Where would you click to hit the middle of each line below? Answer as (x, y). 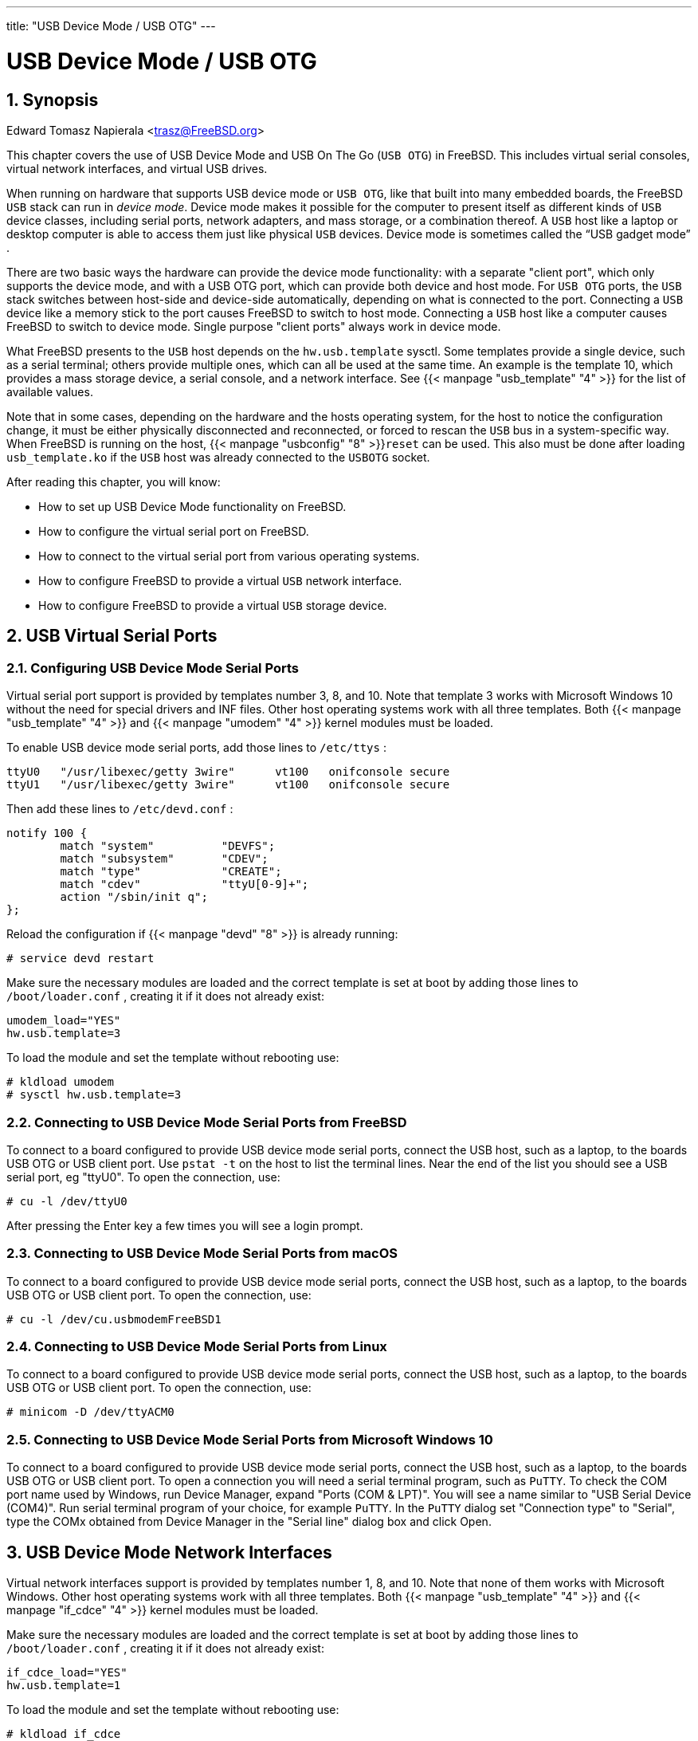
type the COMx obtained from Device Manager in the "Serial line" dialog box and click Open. (249, 1522)
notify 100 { (47, 833)
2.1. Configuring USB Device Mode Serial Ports (153, 668)
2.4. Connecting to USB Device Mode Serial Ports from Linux (197, 1347)
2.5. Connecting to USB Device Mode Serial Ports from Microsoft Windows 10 (250, 1439)
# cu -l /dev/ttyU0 (67, 1201)
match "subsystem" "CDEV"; (164, 859)
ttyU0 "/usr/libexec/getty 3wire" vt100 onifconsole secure (228, 772)
